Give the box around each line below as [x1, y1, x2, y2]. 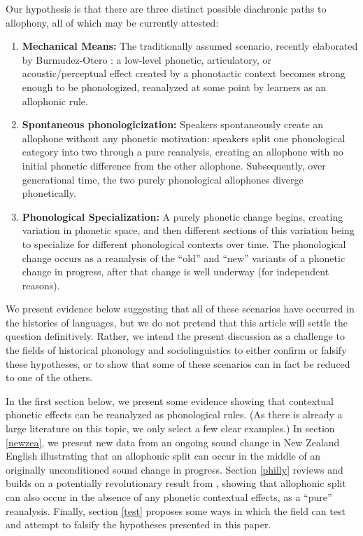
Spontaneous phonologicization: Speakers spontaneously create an [22, 117, 324, 132]
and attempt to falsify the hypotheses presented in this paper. [6, 517, 271, 532]
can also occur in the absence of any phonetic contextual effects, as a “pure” [6, 490, 332, 504]
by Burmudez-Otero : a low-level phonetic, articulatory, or [22, 52, 272, 67]
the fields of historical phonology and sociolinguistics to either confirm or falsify [6, 343, 347, 357]
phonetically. [22, 186, 76, 200]
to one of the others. [6, 370, 93, 385]
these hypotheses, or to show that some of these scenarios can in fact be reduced [6, 356, 350, 371]
